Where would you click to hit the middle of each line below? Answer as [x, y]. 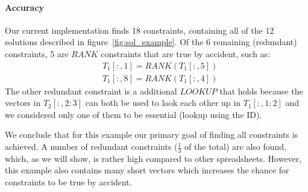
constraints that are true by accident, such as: [186, 53]
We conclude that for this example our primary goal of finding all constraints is [152, 135]
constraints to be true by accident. [68, 182]
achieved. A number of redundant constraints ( [91, 147]
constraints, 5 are [37, 53]
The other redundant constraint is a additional [91, 91]
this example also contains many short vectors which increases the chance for [147, 170]
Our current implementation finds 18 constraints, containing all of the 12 [140, 30]
